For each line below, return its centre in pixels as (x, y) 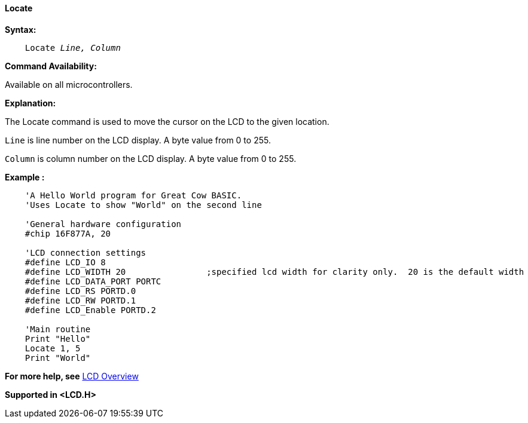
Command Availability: (51, 66)
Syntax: (21, 29)
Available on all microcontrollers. (69, 84)
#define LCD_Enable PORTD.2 (90, 310)
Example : (25, 177)
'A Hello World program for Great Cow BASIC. (133, 195)
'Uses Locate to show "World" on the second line (143, 205)
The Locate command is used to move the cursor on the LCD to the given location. (167, 121)
